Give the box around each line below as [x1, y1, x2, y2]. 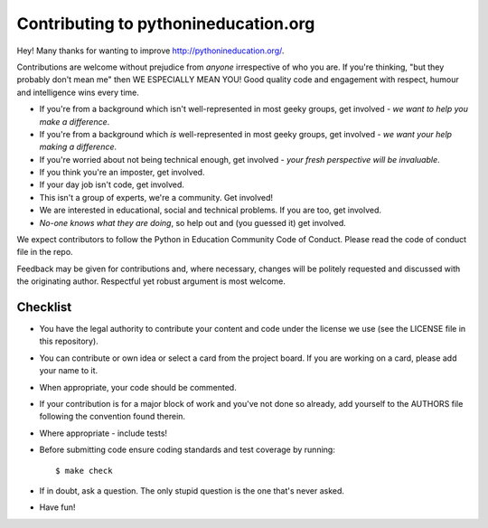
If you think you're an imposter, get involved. [39, 167, 205, 178]
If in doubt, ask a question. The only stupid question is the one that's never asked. [39, 486, 345, 496]
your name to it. [39, 365, 99, 376]
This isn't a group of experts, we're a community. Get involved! [39, 192, 274, 203]
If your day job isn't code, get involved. [39, 179, 185, 190]
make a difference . [39, 116, 110, 127]
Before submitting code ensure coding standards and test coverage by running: [39, 444, 336, 456]
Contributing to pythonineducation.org [16, 14, 315, 33]
